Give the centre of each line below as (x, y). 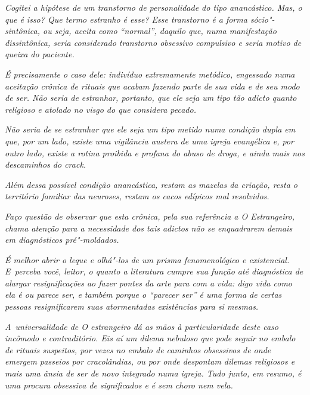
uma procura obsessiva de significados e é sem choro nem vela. (119, 385)
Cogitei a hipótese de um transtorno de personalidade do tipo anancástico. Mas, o (154, 7)
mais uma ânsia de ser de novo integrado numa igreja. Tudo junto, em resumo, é (153, 373)
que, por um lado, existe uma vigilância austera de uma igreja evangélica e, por (149, 141)
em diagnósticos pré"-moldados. (62, 240)
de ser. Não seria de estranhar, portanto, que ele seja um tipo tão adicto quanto (151, 98)
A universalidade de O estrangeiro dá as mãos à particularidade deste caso (142, 326)
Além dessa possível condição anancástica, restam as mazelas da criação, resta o (151, 184)
